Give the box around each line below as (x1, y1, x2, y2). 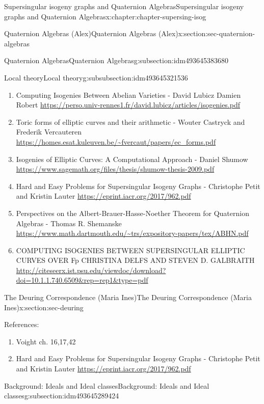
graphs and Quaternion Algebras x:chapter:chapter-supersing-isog (4, 11, 206, 21)
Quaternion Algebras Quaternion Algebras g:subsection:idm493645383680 (4, 55, 228, 66)
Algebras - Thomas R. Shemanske (16, 218, 122, 228)
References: (4, 319, 39, 330)
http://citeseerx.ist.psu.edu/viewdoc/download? (16, 264, 166, 275)
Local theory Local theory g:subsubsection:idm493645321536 (4, 72, 188, 83)
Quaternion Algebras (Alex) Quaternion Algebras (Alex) (4, 28, 178, 39)
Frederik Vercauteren (16, 126, 82, 137)
